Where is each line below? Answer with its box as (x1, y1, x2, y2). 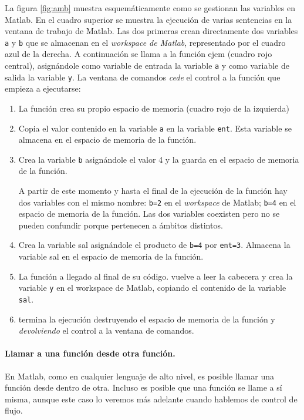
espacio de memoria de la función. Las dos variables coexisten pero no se (18, 207, 280, 220)
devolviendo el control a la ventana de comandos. (18, 324, 194, 337)
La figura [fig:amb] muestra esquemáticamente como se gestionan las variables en (5, 2, 295, 14)
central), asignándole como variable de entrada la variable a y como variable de (5, 59, 289, 72)
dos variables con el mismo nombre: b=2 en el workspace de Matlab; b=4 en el (18, 196, 296, 208)
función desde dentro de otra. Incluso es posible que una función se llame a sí (5, 381, 282, 394)
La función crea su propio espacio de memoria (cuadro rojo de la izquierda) (18, 102, 289, 114)
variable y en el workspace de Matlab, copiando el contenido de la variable (18, 281, 286, 294)
